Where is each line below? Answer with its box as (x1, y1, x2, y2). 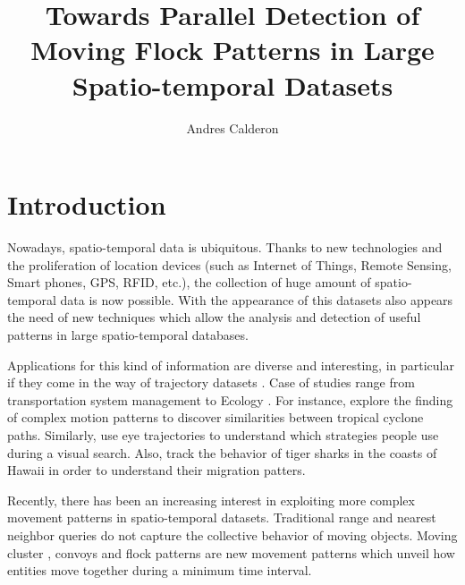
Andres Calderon (186, 118, 279, 137)
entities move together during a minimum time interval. (7, 561, 312, 580)
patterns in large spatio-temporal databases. (7, 326, 249, 343)
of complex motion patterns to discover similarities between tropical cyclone (7, 408, 424, 427)
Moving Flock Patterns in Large (30, 31, 435, 68)
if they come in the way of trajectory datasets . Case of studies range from (7, 373, 415, 392)
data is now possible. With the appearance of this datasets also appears (60, 290, 453, 309)
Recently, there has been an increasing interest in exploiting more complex (7, 490, 415, 509)
